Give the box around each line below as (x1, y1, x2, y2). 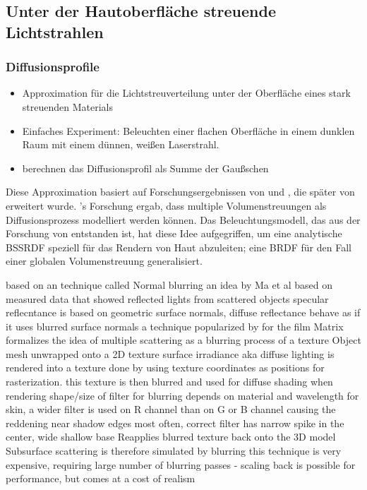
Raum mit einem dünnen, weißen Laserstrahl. (22, 137, 219, 152)
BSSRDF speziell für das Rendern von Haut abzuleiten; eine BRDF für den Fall (6, 239, 351, 254)
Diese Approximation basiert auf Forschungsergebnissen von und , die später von (6, 184, 355, 199)
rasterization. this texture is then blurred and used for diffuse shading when (6, 374, 333, 389)
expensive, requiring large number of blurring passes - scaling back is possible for (6, 457, 356, 472)
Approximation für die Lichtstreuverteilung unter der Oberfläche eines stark (22, 85, 351, 100)
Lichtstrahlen (6, 20, 104, 42)
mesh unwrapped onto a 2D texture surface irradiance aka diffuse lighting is (6, 346, 335, 361)
